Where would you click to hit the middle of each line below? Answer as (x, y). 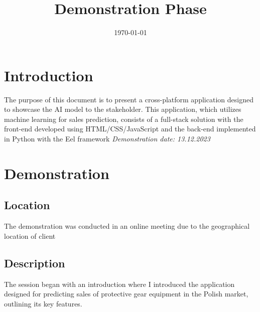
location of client (30, 236)
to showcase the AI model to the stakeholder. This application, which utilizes (123, 109)
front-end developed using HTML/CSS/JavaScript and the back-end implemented (130, 129)
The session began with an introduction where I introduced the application (119, 284)
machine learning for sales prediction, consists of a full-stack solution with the (124, 119)
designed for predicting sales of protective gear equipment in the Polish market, (126, 294)
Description (35, 263)
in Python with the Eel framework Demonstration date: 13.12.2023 (107, 139)
